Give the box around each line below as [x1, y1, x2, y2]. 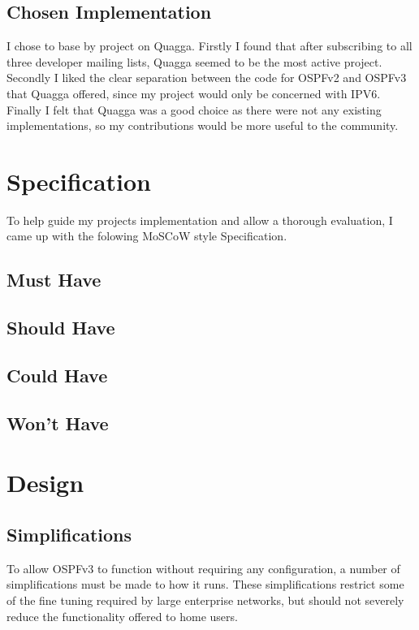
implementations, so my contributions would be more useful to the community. [6, 117, 399, 134]
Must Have [6, 267, 102, 292]
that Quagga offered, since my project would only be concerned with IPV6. [6, 84, 381, 101]
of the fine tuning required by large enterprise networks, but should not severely [6, 591, 404, 608]
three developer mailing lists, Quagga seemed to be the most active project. [6, 53, 382, 70]
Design [6, 466, 84, 499]
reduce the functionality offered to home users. [6, 607, 238, 624]
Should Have [6, 315, 115, 340]
